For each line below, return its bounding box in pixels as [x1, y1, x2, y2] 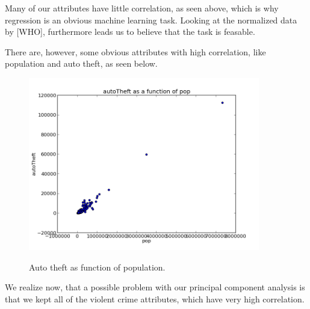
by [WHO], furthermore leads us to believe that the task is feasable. [5, 25, 255, 38]
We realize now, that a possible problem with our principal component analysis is [5, 281, 305, 293]
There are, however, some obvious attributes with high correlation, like [5, 45, 266, 58]
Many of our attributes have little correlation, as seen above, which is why [5, 2, 279, 14]
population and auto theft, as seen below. [5, 57, 158, 70]
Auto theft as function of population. [29, 260, 166, 273]
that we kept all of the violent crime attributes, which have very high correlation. [5, 292, 305, 305]
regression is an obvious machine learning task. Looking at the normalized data [5, 13, 297, 26]
